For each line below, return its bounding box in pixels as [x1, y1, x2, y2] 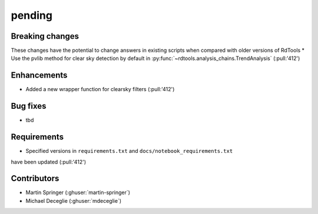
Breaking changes [11, 31, 79, 41]
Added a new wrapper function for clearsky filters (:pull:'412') [25, 86, 175, 93]
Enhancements [11, 71, 68, 81]
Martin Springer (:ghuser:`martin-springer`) [25, 189, 131, 196]
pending [11, 9, 53, 22]
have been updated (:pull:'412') [11, 158, 87, 165]
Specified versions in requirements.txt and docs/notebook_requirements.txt [25, 148, 233, 155]
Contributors [11, 173, 59, 183]
